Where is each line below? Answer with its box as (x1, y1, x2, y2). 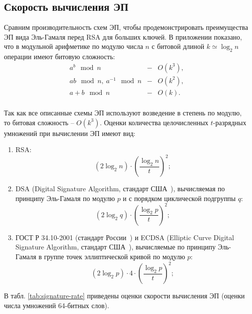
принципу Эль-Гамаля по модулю (15, 193, 115, 203)
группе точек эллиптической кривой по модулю (44, 251, 185, 262)
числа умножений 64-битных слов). (4, 300, 109, 310)
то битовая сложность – (4, 117, 74, 127)
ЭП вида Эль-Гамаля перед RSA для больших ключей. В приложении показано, (4, 31, 242, 42)
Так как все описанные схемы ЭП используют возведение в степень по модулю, (4, 107, 242, 117)
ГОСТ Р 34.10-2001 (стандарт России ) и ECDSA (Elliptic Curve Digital (15, 232, 234, 242)
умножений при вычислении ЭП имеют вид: (4, 128, 136, 138)
